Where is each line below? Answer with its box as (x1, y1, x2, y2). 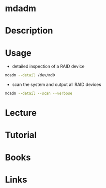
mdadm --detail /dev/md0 (5, 73, 55, 78)
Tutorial (5, 130, 37, 141)
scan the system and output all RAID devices (12, 82, 102, 87)
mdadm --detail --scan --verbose (5, 91, 73, 96)
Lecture (5, 107, 37, 119)
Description (5, 25, 53, 36)
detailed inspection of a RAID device (12, 64, 85, 69)
